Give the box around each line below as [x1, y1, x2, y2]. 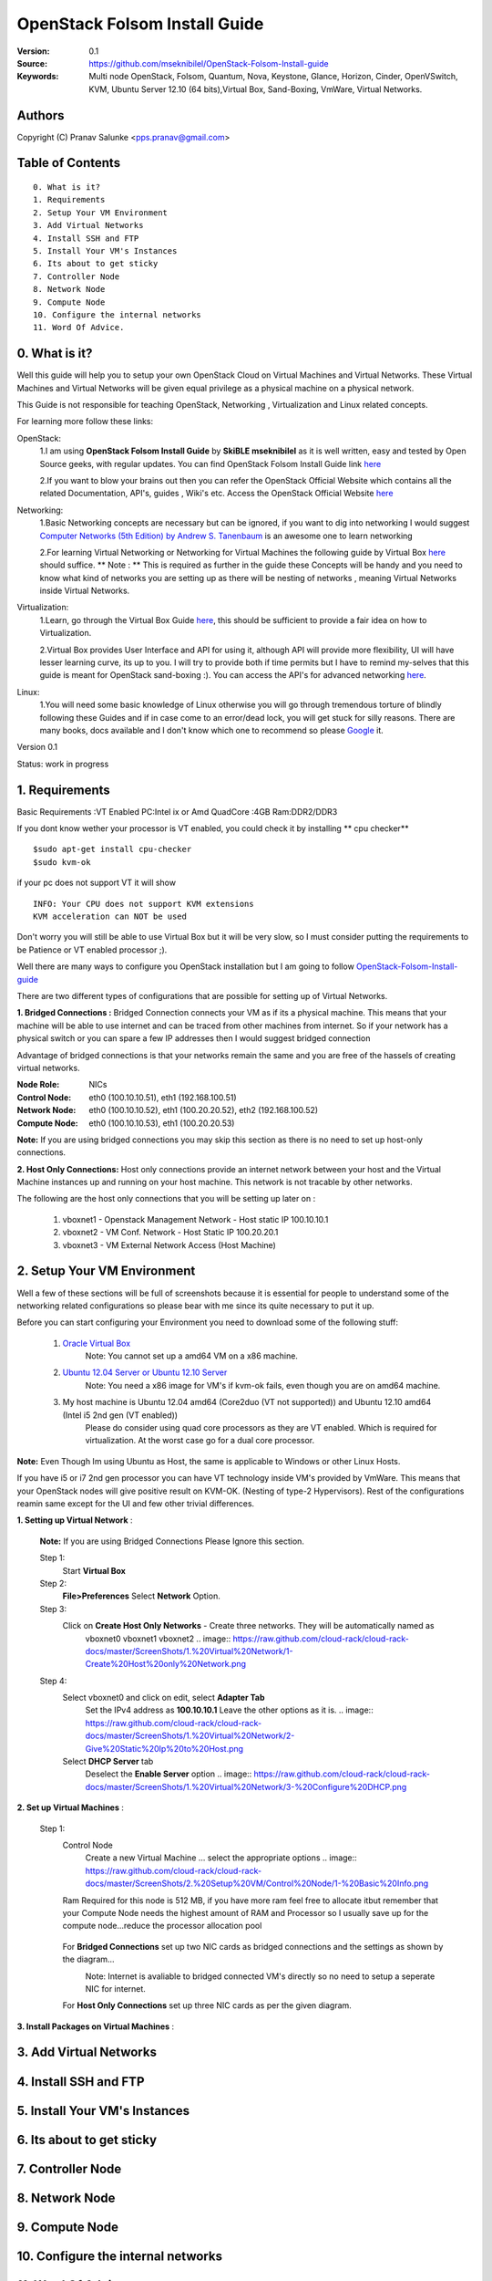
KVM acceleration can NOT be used [33, 911, 187, 922]
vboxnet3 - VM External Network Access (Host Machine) [62, 1239, 277, 1250]
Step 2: [39, 1578, 67, 1588]
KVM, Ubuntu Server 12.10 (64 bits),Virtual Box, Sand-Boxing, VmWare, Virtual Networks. [88, 83, 423, 95]
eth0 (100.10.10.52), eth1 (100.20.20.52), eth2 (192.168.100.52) [88, 1105, 319, 1116]
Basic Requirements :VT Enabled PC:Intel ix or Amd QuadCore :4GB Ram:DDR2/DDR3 [16, 806, 338, 817]
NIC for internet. [85, 1983, 146, 1994]
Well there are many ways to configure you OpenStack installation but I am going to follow [16, 961, 354, 972]
